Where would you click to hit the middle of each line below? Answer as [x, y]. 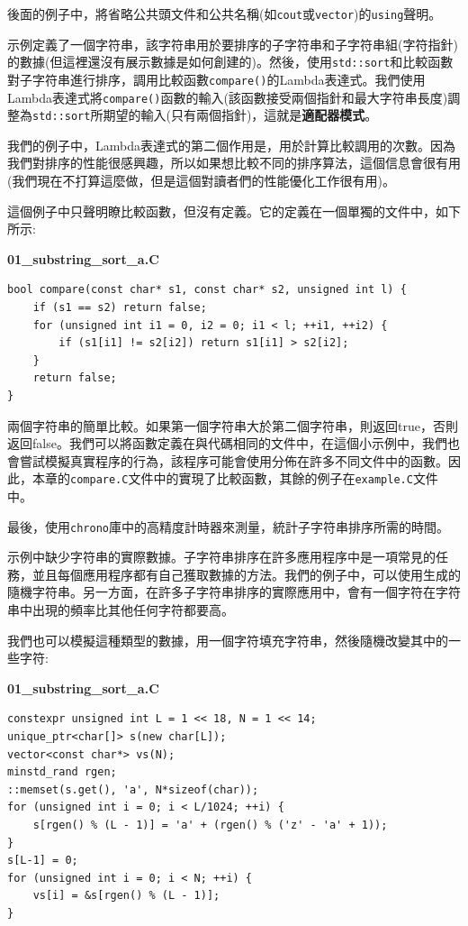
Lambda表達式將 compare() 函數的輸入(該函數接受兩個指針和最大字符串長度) [228, 97]
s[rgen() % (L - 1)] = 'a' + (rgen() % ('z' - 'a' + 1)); [210, 825]
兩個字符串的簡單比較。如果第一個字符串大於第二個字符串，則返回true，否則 [233, 425]
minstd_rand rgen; [62, 772]
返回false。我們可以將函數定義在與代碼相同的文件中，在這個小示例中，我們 [227, 443]
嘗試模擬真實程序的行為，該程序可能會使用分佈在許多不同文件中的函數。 [234, 460]
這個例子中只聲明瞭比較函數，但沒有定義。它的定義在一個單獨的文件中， [221, 211]
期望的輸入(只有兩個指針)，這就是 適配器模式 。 [240, 115]
